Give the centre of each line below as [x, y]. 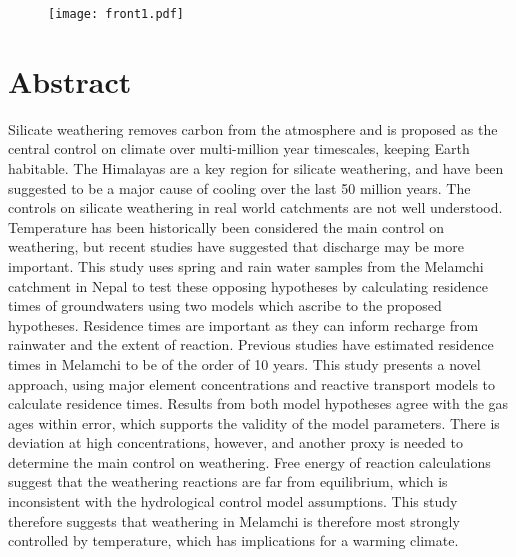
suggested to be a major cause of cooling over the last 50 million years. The [239, 187]
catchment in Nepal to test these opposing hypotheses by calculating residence [248, 285]
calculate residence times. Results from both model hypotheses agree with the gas [258, 403]
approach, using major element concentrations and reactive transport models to [252, 383]
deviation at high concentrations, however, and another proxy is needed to [235, 442]
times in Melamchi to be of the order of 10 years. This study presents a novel [244, 363]
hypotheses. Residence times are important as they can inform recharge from [243, 324]
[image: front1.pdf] [116, 14]
